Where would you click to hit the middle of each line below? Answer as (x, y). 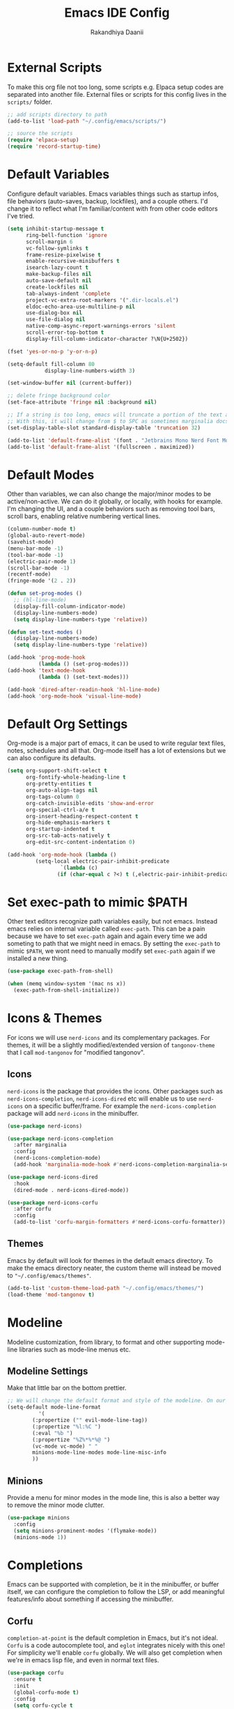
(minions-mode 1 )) (40, 1537)
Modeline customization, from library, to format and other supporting (106, 1342)
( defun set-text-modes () (45, 632)
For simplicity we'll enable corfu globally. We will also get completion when (115, 1653)
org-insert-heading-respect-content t (82, 816)
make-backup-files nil (58, 274)
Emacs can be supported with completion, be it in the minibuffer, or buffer (113, 1584)
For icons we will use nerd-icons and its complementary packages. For (109, 1037)
